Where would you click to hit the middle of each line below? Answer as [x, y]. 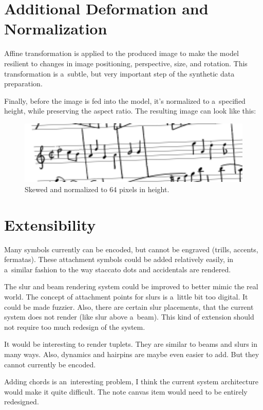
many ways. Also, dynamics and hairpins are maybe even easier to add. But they [132, 354]
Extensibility [50, 224]
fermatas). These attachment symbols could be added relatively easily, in [119, 259]
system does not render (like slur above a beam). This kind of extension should [129, 317]
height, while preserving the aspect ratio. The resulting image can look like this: [130, 111]
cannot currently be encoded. [50, 364]
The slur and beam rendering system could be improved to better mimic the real [131, 286]
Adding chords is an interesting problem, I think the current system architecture [131, 381]
